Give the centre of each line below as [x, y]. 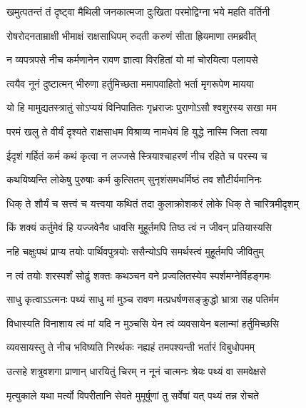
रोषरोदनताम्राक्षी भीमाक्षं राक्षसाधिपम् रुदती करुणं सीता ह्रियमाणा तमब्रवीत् [131, 35]
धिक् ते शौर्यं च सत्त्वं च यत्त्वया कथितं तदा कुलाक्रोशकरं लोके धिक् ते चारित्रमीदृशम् [153, 203]
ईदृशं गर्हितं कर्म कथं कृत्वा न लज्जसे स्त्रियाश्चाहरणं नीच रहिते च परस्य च [137, 155]
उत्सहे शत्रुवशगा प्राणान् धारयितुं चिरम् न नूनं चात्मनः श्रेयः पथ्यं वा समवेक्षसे [136, 371]
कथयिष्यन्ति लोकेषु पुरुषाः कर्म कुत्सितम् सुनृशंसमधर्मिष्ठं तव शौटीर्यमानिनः [134, 179]
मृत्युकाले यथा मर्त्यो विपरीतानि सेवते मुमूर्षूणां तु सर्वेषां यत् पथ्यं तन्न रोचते [133, 395]
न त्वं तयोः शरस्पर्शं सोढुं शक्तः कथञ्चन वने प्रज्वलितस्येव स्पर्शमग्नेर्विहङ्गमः [139, 275]
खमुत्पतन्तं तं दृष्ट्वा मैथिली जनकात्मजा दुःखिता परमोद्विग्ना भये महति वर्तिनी [138, 11]
